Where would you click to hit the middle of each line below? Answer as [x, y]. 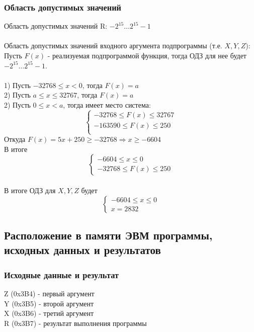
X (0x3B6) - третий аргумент [49, 313]
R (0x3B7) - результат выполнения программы [75, 323]
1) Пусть [17, 85]
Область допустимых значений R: [56, 26]
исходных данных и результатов [82, 250]
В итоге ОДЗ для [30, 190]
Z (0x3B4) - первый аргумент [49, 293]
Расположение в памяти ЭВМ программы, [108, 235]
